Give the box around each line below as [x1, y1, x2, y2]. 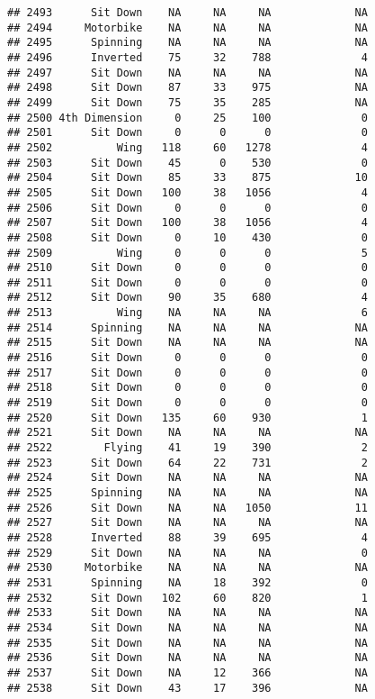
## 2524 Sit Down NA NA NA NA [7, 471, 368, 485]
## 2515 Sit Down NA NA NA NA [7, 336, 368, 349]
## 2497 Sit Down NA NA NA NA [7, 66, 368, 79]
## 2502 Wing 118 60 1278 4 [7, 141, 368, 154]
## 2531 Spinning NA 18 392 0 [7, 576, 368, 589]
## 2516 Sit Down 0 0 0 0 [7, 351, 368, 365]
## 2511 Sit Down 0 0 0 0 [7, 276, 368, 289]
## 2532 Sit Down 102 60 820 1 [7, 591, 368, 604]
